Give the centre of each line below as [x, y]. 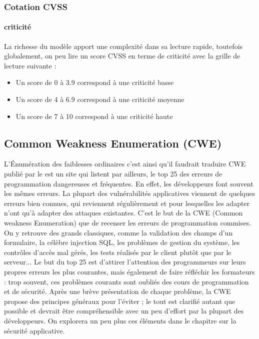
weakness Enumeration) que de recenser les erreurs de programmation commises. [128, 222]
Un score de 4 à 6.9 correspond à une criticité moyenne [100, 99]
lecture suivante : [30, 65]
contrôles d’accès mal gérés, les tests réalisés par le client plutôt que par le [118, 252]
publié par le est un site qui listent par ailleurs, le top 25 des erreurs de [113, 173]
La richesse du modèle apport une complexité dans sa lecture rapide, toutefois [123, 46]
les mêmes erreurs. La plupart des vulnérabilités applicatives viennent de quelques [130, 193]
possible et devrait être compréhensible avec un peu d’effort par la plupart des [124, 311]
